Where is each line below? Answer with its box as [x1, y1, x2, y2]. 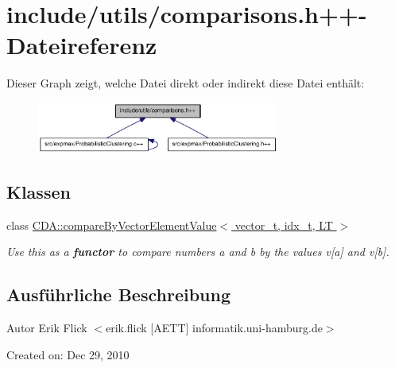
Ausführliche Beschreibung [6, 282, 230, 307]
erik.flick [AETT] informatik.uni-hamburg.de [105, 320, 323, 336]
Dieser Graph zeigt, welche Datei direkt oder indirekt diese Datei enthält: [6, 75, 365, 91]
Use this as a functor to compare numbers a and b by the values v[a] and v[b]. [6, 243, 389, 260]
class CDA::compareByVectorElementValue [6, 216, 217, 233]
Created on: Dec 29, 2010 [6, 346, 130, 362]
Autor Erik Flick [6, 320, 87, 336]
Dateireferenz [6, 29, 157, 61]
